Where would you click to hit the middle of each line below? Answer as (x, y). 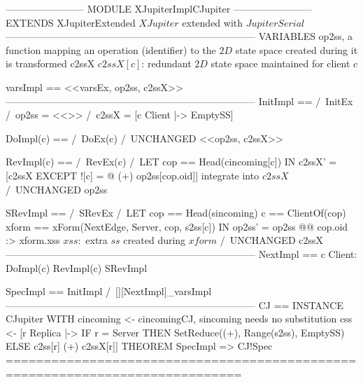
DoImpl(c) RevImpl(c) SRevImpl (77, 267)
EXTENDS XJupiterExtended (71, 22)
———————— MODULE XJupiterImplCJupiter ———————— (159, 8)
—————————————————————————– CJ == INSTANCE (175, 305)
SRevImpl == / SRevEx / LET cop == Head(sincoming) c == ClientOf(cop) (176, 213)
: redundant (166, 63)
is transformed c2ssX (50, 63)
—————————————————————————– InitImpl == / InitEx (179, 101)
